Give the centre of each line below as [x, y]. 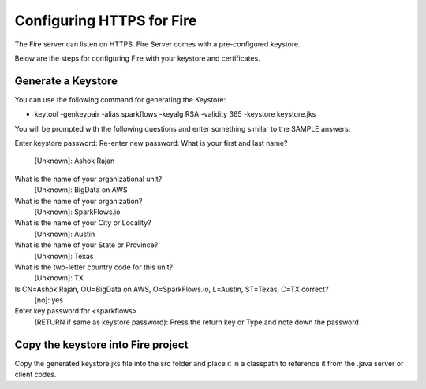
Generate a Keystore [66, 81]
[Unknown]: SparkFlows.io [77, 212]
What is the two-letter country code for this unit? [94, 267]
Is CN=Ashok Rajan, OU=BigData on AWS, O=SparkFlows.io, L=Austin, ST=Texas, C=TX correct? [172, 289]
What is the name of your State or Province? [86, 245]
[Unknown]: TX [59, 278]
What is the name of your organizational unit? [88, 179]
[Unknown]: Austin [65, 234]
